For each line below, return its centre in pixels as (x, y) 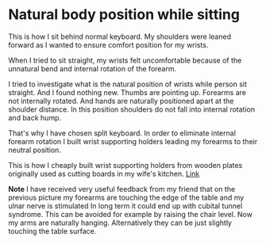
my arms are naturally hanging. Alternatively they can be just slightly (120, 223)
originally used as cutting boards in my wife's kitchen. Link (104, 173)
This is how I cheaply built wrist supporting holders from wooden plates (125, 165)
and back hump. (35, 117)
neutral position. (35, 150)
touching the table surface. (52, 231)
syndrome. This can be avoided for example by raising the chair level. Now (130, 214)
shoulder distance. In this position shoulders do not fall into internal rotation (132, 109)
